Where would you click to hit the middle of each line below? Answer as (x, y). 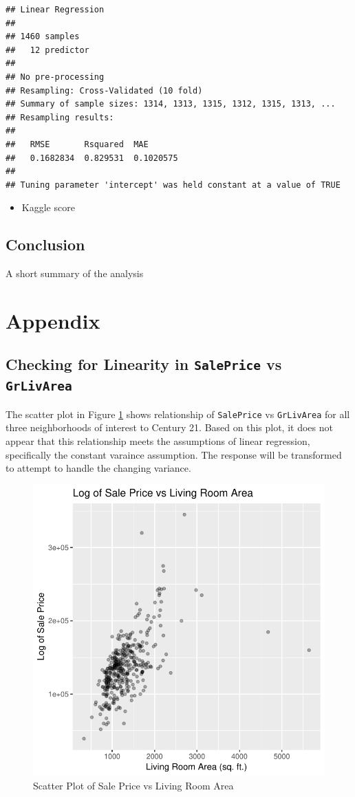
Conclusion (45, 244)
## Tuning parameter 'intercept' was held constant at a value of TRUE (173, 185)
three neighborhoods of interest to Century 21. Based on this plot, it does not (169, 427)
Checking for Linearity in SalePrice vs (144, 364)
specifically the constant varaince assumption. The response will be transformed (174, 454)
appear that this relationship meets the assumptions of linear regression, (158, 441)
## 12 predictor (47, 50)
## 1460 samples (43, 37)
